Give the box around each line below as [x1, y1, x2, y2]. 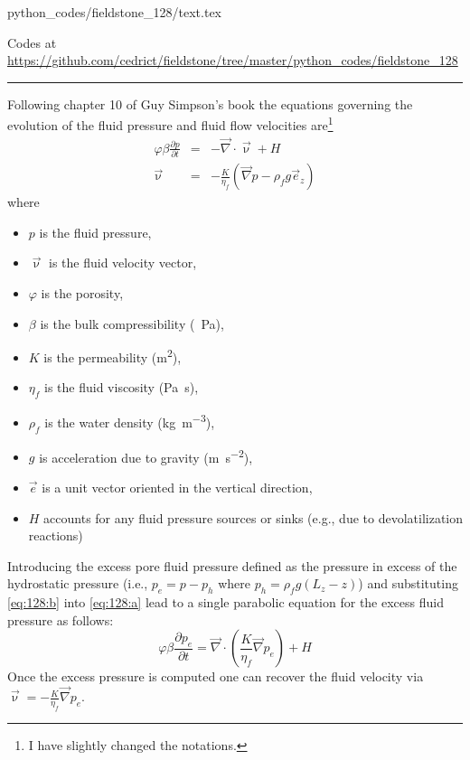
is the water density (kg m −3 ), [44, 410, 215, 431]
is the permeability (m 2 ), [43, 345, 182, 366]
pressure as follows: [7, 610, 114, 629]
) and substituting [358, 574, 458, 593]
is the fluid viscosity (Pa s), [44, 378, 199, 397]
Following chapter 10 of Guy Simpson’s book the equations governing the [7, 94, 413, 113]
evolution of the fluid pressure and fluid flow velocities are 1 [7, 113, 334, 135]
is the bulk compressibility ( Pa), [40, 314, 224, 333]
